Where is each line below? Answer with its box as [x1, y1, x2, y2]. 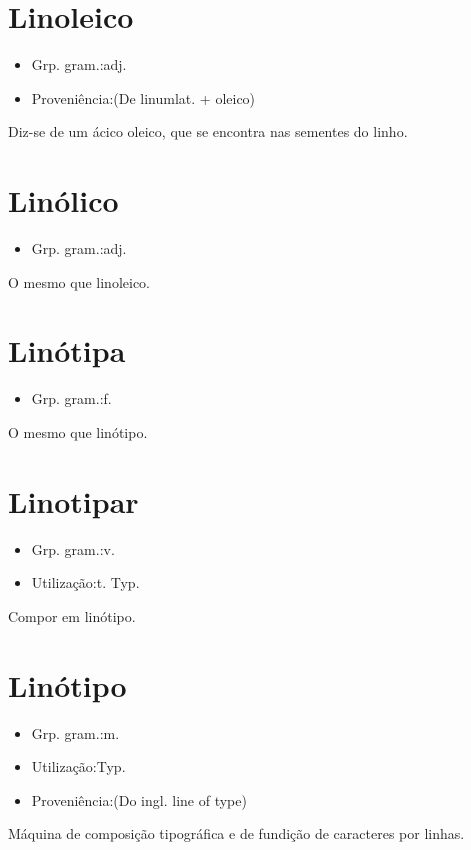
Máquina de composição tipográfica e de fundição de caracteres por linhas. [8, 823, 465, 844]
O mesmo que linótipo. [8, 421, 148, 442]
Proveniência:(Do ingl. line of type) [31, 789, 247, 810]
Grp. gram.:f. [31, 388, 112, 409]
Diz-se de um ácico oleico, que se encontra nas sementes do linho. [8, 121, 408, 142]
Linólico [8, 180, 119, 221]
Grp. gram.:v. [31, 538, 115, 559]
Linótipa [8, 330, 126, 371]
